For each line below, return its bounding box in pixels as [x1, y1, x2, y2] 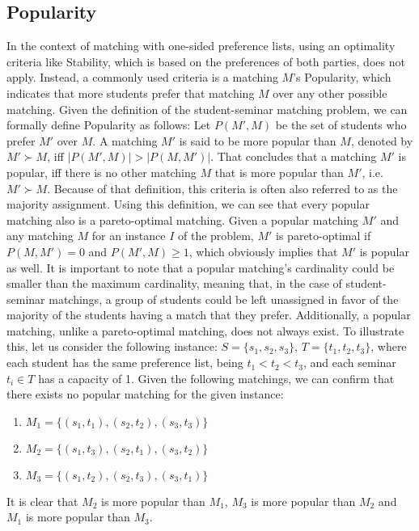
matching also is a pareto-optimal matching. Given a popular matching [6, 211, 359, 228]
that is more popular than [214, 163, 344, 180]
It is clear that [6, 492, 78, 509]
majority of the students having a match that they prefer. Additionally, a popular [6, 306, 411, 323]
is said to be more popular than [179, 132, 336, 149]
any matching [6, 227, 74, 244]
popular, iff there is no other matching [6, 163, 197, 180]
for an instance [91, 227, 166, 244]
